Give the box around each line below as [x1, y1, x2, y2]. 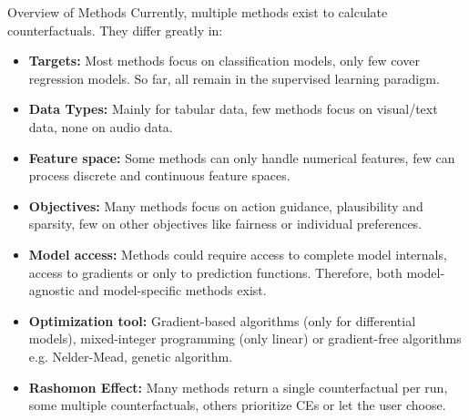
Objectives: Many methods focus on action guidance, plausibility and [28, 196, 423, 215]
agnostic [28, 281, 75, 300]
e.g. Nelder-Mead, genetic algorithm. [28, 346, 233, 365]
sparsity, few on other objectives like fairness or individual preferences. [28, 214, 423, 233]
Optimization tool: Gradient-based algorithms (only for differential [28, 311, 416, 330]
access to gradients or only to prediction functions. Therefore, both [28, 262, 403, 282]
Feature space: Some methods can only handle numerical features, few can [28, 148, 455, 167]
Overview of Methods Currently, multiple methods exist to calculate [7, 3, 388, 21]
